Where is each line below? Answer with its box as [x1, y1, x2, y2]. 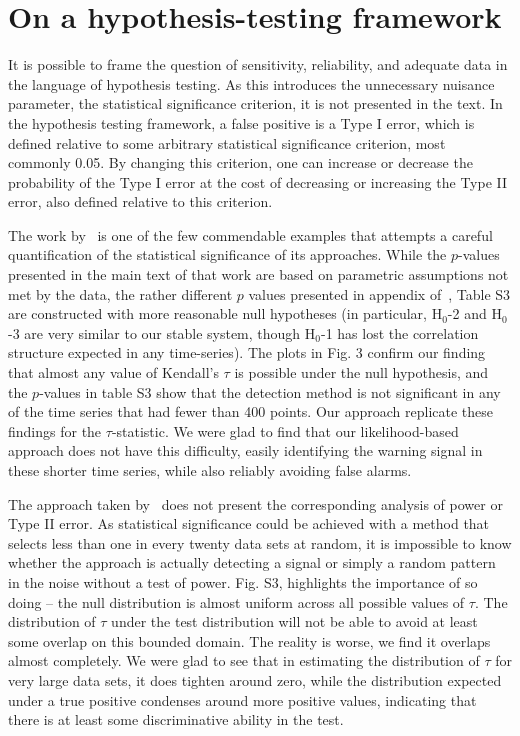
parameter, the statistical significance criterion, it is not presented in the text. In [8, 93, 503, 114]
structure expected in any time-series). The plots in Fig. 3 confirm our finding [8, 342, 486, 363]
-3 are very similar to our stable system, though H [8, 322, 316, 343]
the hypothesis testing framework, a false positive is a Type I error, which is [8, 112, 475, 133]
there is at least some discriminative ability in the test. [8, 709, 344, 730]
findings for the [8, 420, 102, 441]
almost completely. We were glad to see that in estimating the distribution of [8, 650, 480, 671]
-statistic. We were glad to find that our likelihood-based [111, 420, 459, 441]
